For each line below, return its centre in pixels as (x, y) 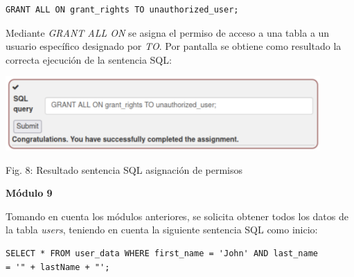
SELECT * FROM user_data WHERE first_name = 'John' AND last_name (162, 254)
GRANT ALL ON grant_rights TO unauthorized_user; (122, 10)
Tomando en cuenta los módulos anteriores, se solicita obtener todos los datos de (177, 216)
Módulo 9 (29, 193)
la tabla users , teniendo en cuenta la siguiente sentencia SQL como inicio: (162, 230)
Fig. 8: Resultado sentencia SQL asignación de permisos (124, 169)
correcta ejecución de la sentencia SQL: (89, 59)
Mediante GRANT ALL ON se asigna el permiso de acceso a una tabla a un (168, 32)
